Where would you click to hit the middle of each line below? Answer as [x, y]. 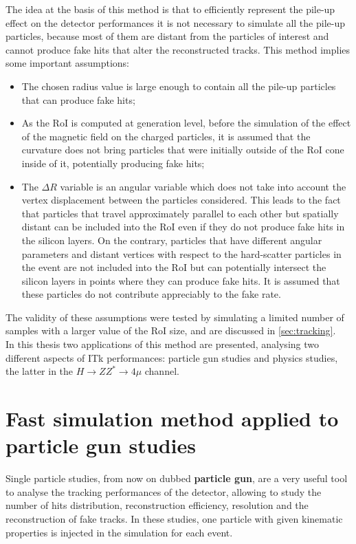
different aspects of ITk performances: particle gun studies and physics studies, [172, 357]
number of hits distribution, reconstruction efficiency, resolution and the [157, 505]
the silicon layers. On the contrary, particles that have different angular [172, 240]
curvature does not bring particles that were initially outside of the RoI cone [183, 150]
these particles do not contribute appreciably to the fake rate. [151, 294]
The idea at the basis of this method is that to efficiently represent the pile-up [170, 9]
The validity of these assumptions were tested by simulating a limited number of [175, 317]
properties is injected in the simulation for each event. [119, 532]
